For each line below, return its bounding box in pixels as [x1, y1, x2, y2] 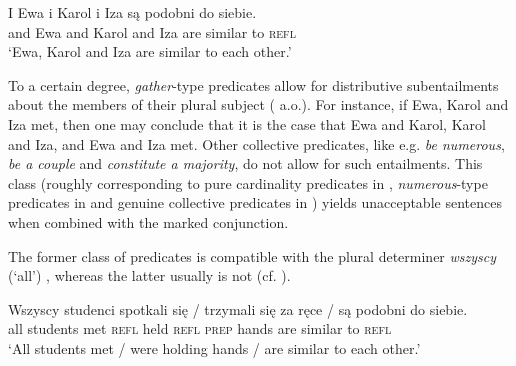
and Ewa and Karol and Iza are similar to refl [8, 21, 296, 42]
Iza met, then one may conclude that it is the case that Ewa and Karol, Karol [8, 113, 486, 134]
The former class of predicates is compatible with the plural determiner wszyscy [8, 245, 497, 266]
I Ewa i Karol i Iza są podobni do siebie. [8, 2, 257, 22]
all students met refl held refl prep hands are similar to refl [8, 318, 392, 339]
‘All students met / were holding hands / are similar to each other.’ [8, 337, 421, 358]
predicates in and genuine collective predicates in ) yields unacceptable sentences [8, 192, 502, 213]
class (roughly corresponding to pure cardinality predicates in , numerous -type [8, 172, 488, 193]
